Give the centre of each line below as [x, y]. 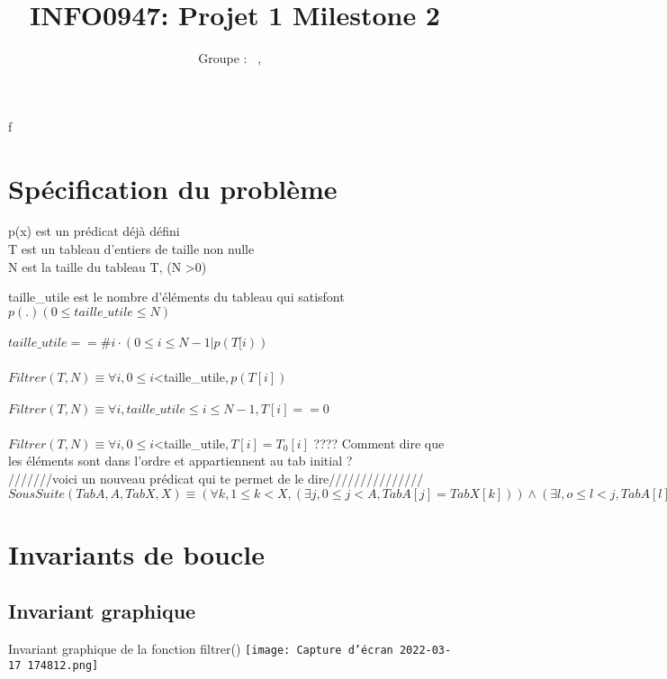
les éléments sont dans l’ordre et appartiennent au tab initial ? [180, 461]
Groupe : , [230, 58]
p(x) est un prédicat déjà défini [94, 231]
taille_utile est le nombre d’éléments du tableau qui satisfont [176, 297]
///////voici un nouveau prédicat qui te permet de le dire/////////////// [216, 478]
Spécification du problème [173, 188]
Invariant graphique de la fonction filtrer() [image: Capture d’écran [201, 649]
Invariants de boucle [137, 553]
